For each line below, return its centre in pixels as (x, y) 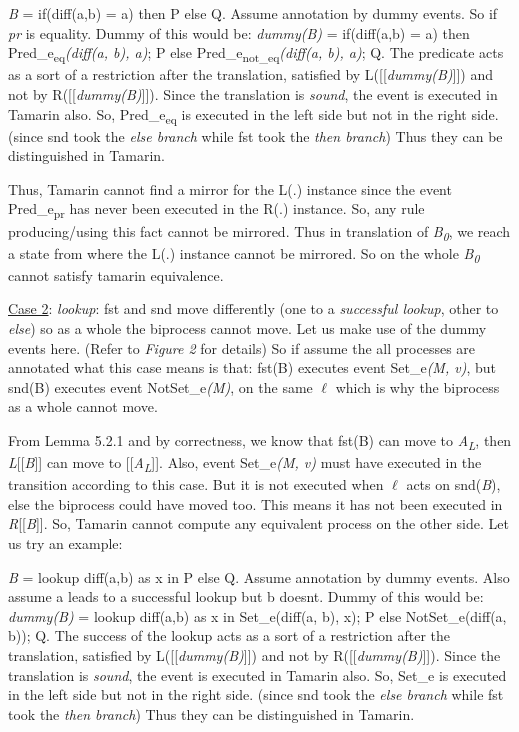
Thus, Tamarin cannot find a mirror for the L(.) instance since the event (230, 188)
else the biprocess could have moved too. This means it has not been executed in (255, 503)
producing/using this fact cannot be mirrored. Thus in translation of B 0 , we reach (259, 232)
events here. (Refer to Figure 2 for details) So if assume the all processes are (242, 347)
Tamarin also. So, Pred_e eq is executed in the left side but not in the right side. (253, 115)
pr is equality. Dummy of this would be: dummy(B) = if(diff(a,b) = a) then (239, 32)
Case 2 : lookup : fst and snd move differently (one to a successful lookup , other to (253, 308)
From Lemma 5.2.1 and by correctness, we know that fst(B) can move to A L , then (260, 441)
